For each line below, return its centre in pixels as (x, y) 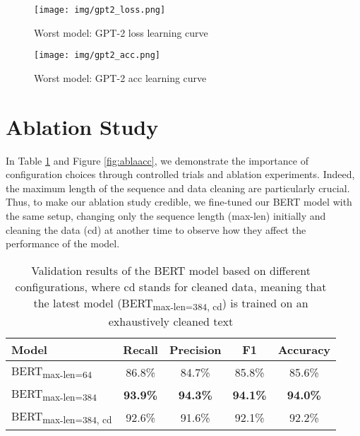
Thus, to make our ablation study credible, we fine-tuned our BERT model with (179, 202)
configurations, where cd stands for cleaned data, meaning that (171, 286)
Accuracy (304, 349)
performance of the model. (63, 243)
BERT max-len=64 (52, 372)
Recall (140, 349)
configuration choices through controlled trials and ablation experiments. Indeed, (180, 174)
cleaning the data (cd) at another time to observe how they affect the (156, 229)
